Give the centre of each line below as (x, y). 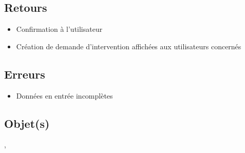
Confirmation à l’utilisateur (59, 29)
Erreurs (25, 74)
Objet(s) (27, 123)
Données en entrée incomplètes (64, 95)
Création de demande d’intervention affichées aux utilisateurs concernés (129, 46)
